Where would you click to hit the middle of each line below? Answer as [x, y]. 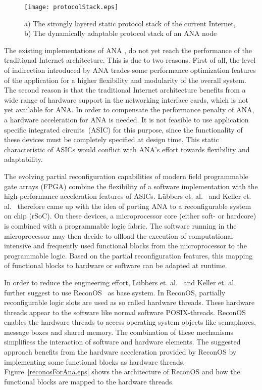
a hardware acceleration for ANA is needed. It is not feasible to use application [126, 119]
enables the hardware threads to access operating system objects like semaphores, [130, 322]
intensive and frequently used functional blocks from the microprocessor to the [125, 246]
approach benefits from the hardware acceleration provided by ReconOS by [120, 352]
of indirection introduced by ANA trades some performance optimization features [130, 70]
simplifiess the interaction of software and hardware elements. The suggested [122, 342]
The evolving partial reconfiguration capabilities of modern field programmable [126, 176]
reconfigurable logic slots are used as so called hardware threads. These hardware [129, 302]
